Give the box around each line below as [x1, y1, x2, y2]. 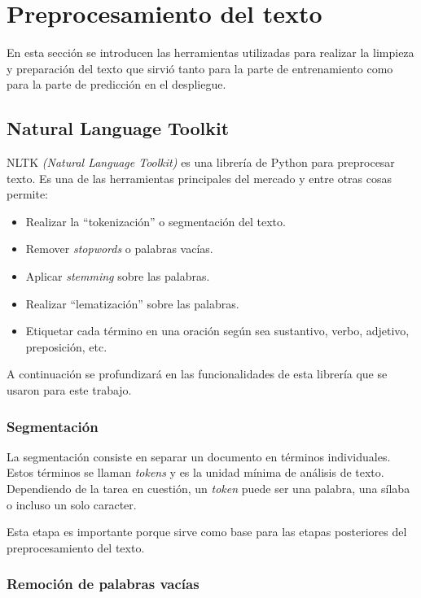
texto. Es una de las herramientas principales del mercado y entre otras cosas [7, 169, 392, 186]
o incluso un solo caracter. [7, 495, 137, 513]
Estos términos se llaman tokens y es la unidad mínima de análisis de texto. [7, 464, 384, 481]
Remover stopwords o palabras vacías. [25, 240, 213, 257]
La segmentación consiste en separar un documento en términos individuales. [7, 447, 391, 465]
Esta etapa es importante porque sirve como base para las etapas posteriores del [7, 523, 407, 540]
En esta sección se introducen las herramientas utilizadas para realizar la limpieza [7, 44, 414, 61]
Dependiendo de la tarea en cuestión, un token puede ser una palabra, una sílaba [7, 480, 410, 497]
